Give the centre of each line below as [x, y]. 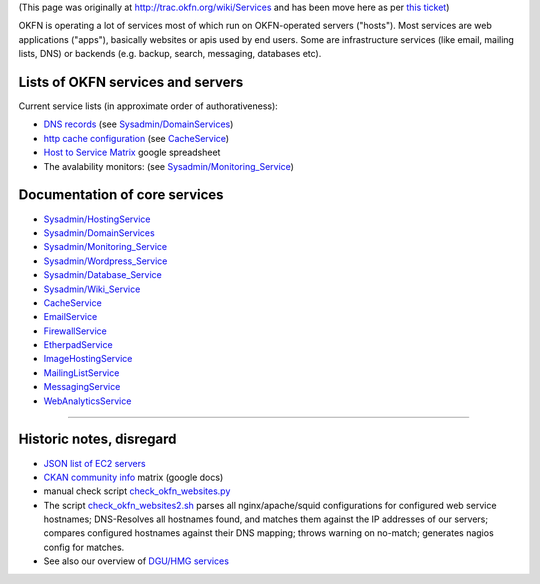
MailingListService [81, 372]
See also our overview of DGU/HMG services [136, 561]
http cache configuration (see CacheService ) [136, 138]
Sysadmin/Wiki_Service [92, 289]
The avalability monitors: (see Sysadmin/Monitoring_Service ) [169, 166]
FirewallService [75, 331]
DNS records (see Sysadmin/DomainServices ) [138, 124]
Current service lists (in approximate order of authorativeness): [148, 106]
